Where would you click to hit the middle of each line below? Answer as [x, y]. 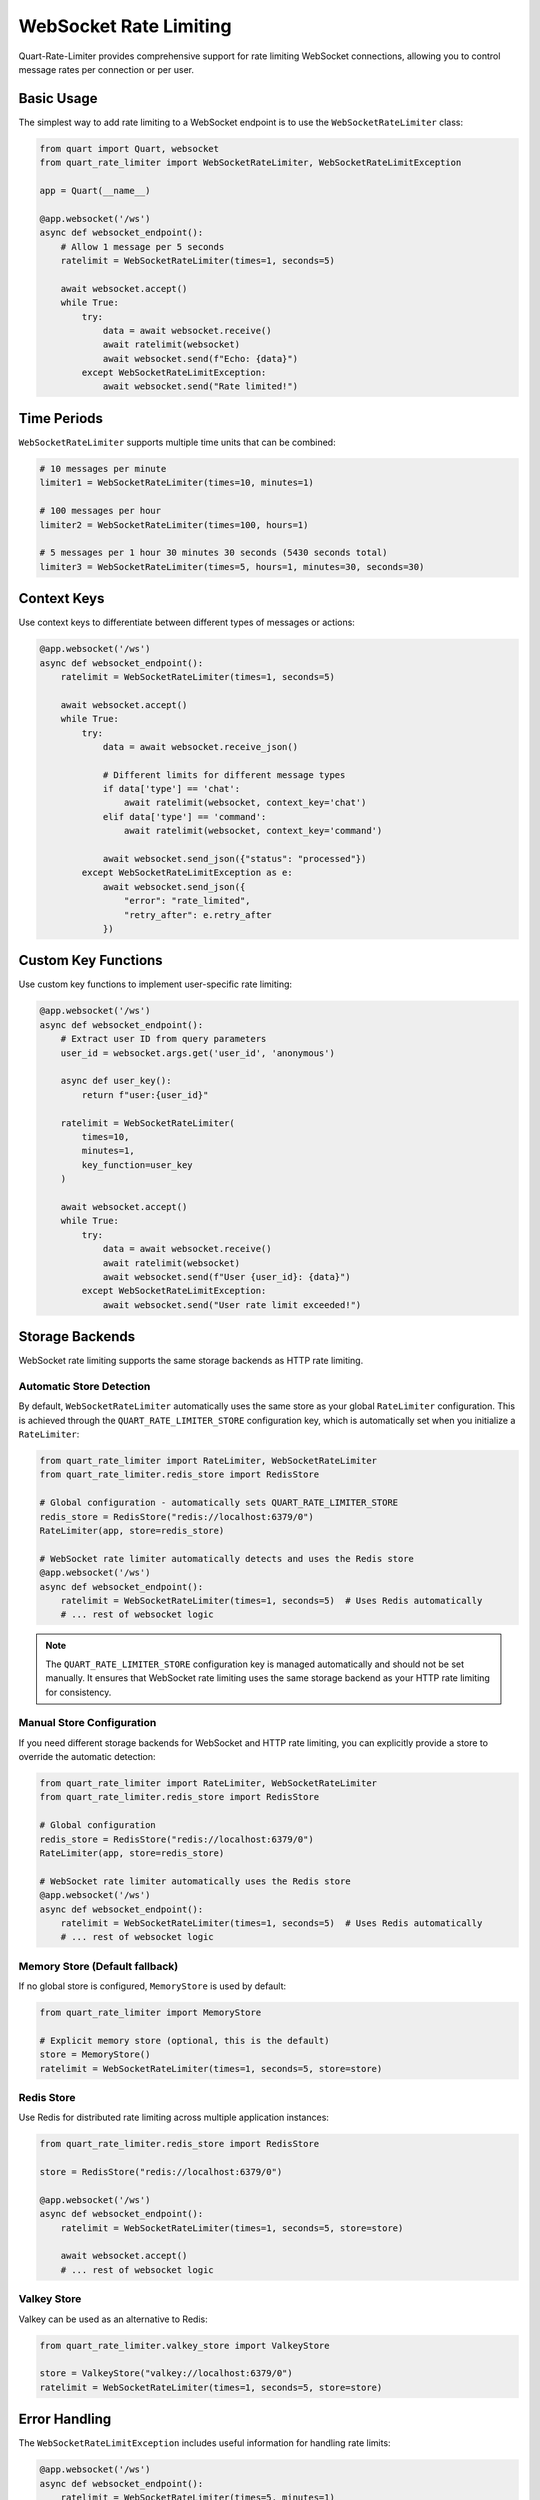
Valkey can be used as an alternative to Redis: [113, 2319]
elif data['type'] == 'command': [184, 816]
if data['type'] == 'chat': [171, 789]
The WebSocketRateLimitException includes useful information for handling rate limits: [204, 2443]
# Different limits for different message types [224, 774]
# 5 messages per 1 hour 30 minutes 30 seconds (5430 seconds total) [213, 553]
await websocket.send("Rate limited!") [200, 386]
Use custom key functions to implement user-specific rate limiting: [155, 984]
